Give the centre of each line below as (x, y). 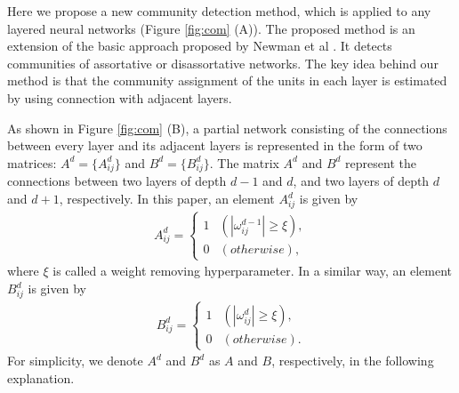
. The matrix (244, 162)
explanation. (41, 377)
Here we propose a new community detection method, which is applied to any (219, 11)
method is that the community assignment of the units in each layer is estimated (227, 80)
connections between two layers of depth (117, 181)
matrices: (32, 162)
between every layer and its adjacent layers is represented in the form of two (215, 145)
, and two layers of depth (361, 181)
